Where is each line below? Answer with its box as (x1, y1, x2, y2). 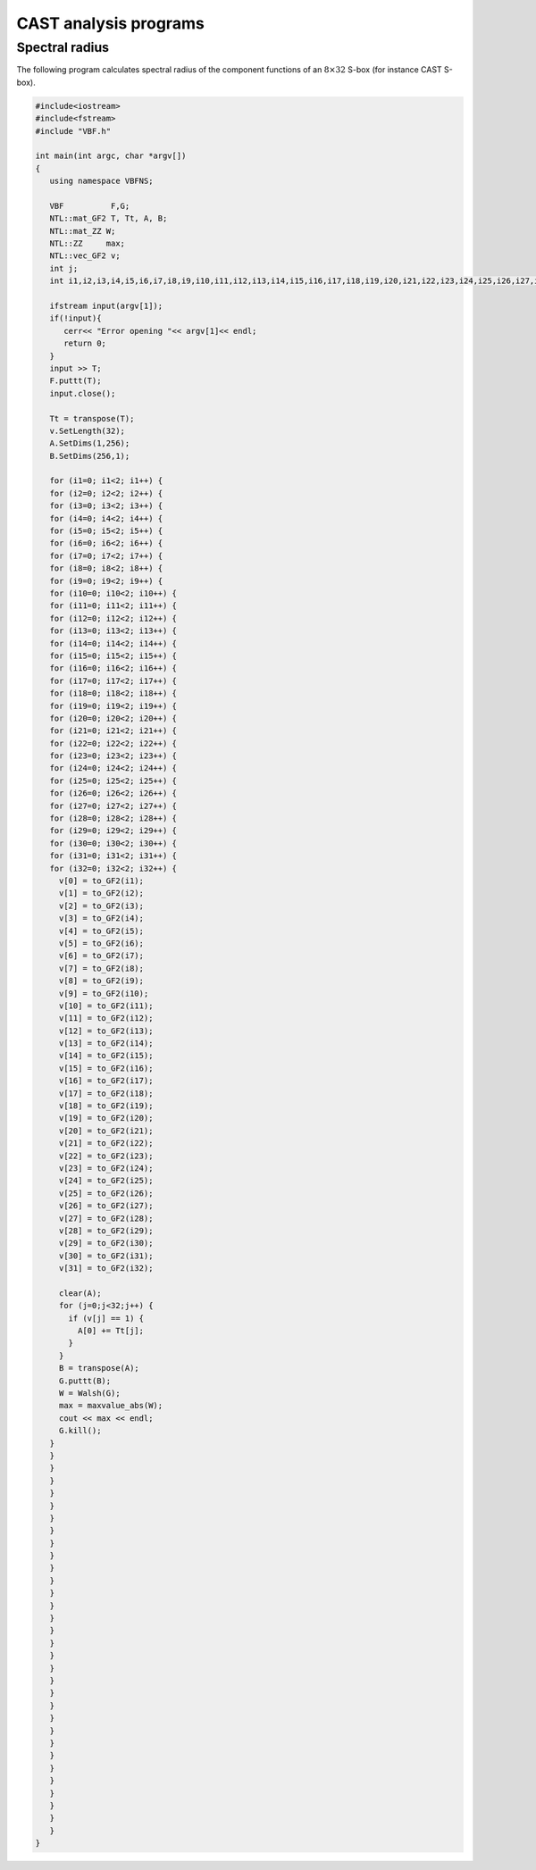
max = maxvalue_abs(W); (58, 1400, 163, 1411)
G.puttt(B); (58, 1375, 112, 1386)
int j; (49, 263, 79, 273)
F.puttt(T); (49, 376, 102, 386)
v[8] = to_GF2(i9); (58, 976, 145, 986)
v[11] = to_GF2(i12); (58, 1014, 154, 1023)
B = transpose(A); (58, 1363, 140, 1373)
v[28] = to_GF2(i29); (58, 1225, 154, 1236)
